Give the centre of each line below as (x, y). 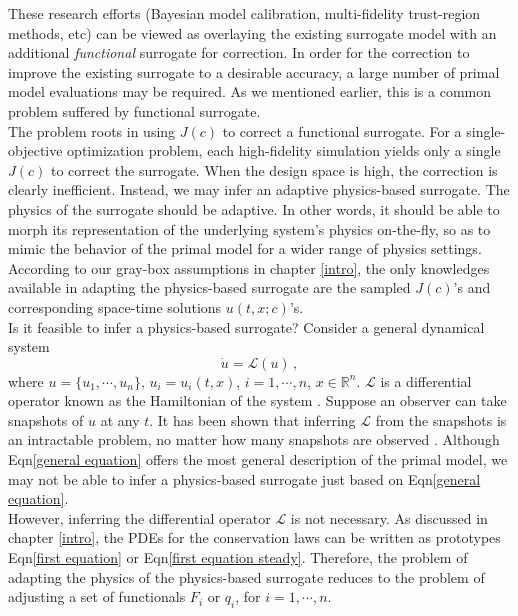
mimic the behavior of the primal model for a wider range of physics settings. (245, 248)
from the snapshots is (441, 419)
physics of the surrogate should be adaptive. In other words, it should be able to (254, 208)
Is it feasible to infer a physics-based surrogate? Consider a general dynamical (246, 326)
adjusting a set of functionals (97, 596)
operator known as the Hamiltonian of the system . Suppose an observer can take (257, 400)
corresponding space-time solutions (115, 306)
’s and (472, 287)
